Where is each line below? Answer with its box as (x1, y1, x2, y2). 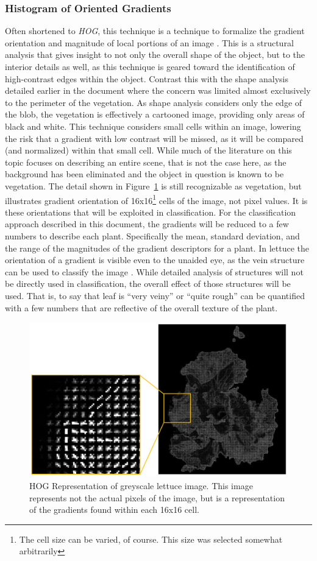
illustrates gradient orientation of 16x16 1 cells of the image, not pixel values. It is (5, 192, 308, 206)
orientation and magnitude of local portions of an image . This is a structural (5, 36, 294, 49)
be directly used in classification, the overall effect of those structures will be (5, 277, 291, 290)
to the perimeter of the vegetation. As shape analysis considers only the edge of (5, 96, 302, 108)
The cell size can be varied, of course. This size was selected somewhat (19, 532, 283, 545)
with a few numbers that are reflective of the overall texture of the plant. (5, 301, 278, 314)
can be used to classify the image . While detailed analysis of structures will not (5, 265, 304, 278)
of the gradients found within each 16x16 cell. (29, 503, 199, 516)
